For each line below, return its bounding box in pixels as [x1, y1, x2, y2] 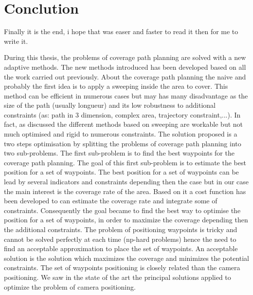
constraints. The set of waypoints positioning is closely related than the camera [4, 262, 240, 273]
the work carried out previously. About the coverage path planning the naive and [4, 71, 246, 81]
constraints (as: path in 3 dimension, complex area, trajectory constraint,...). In [4, 109, 241, 119]
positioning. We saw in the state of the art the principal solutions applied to [4, 272, 231, 282]
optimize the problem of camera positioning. [4, 281, 136, 292]
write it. [4, 36, 28, 46]
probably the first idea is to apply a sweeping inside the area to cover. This [4, 81, 228, 91]
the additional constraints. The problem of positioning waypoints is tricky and [4, 224, 237, 234]
